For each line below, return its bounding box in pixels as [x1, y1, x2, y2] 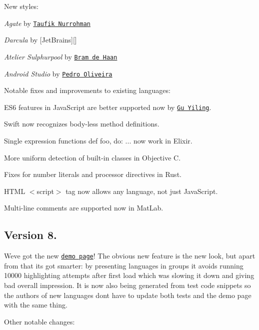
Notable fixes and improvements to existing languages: [4, 85, 170, 95]
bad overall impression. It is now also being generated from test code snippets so [4, 280, 251, 290]
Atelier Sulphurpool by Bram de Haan [4, 51, 117, 61]
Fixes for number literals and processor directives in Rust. [4, 169, 181, 179]
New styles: [4, 1, 38, 11]
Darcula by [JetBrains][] [4, 34, 77, 45]
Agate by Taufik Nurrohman [4, 17, 91, 28]
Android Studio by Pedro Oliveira [4, 68, 112, 78]
